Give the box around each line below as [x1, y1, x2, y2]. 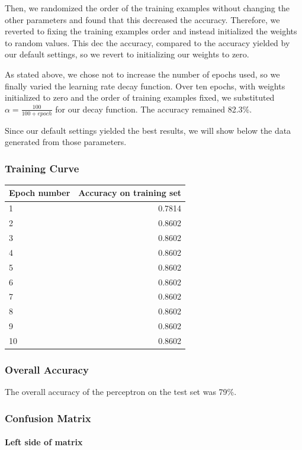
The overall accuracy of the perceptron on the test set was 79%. [5, 385, 237, 398]
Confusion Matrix [5, 410, 91, 425]
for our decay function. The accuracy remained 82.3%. [55, 102, 252, 115]
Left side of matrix [5, 436, 83, 448]
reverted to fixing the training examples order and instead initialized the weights [5, 25, 297, 37]
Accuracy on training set [78, 187, 182, 199]
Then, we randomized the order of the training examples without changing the [5, 2, 290, 14]
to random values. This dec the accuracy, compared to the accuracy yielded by [5, 36, 290, 49]
